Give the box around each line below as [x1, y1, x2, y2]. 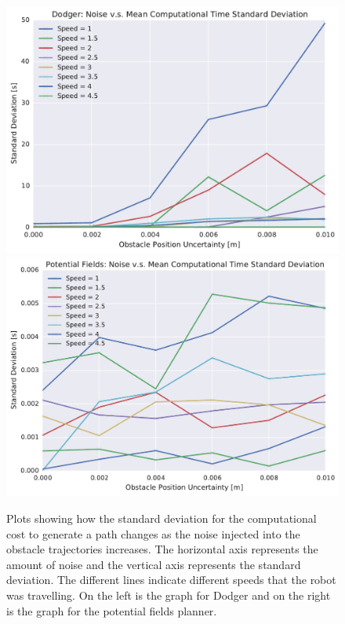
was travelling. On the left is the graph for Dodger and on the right [6, 587, 331, 603]
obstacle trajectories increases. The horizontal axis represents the [6, 541, 318, 557]
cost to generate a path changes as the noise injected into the [6, 525, 300, 542]
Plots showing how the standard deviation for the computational [6, 510, 317, 527]
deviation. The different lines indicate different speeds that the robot [6, 571, 336, 588]
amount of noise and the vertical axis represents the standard [6, 556, 301, 572]
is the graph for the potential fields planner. [6, 602, 217, 619]
